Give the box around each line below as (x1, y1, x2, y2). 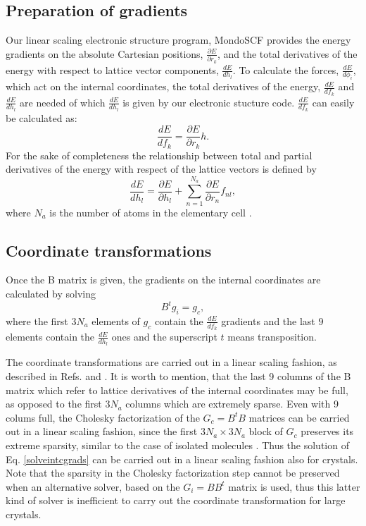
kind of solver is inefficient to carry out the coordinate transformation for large (6, 493, 346, 508)
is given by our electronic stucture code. (122, 94, 295, 109)
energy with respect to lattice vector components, (6, 62, 219, 77)
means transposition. (227, 329, 317, 344)
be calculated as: (6, 110, 77, 125)
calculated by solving (6, 286, 96, 300)
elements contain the (6, 329, 95, 344)
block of (248, 424, 283, 439)
